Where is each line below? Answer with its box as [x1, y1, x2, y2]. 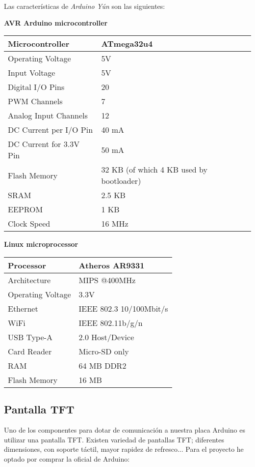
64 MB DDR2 [78, 359, 127, 371]
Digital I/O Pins [8, 81, 65, 93]
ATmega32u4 [101, 38, 153, 50]
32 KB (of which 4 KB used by [101, 164, 207, 175]
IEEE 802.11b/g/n [78, 317, 143, 328]
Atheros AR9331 [78, 259, 145, 271]
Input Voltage [8, 67, 55, 79]
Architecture [8, 274, 51, 286]
